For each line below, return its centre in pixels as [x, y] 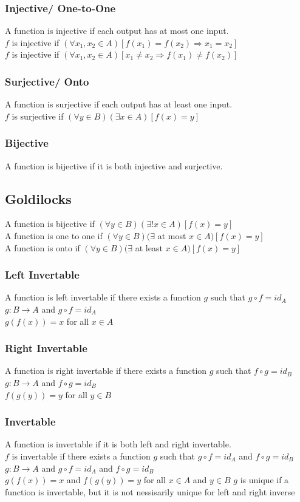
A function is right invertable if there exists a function [106, 371]
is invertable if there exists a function [81, 456]
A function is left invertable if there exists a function [103, 297]
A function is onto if [43, 247]
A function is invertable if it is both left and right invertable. [118, 444]
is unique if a [264, 480]
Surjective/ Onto [47, 81]
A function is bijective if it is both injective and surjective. [114, 165]
